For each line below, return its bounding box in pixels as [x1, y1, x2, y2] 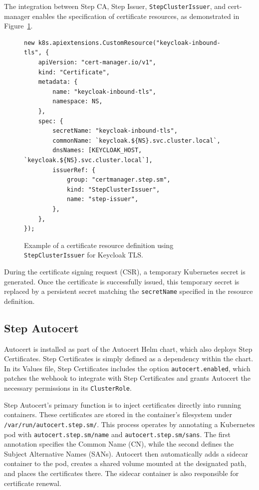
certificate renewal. [4, 478, 61, 488]
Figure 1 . [4, 20, 33, 31]
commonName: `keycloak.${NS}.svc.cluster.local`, [52, 137, 221, 144]
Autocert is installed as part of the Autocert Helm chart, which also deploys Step [4, 343, 253, 354]
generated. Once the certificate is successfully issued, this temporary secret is [4, 276, 240, 286]
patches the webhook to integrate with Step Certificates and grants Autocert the [4, 373, 251, 383]
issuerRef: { [52, 166, 96, 174]
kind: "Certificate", [38, 68, 110, 76]
